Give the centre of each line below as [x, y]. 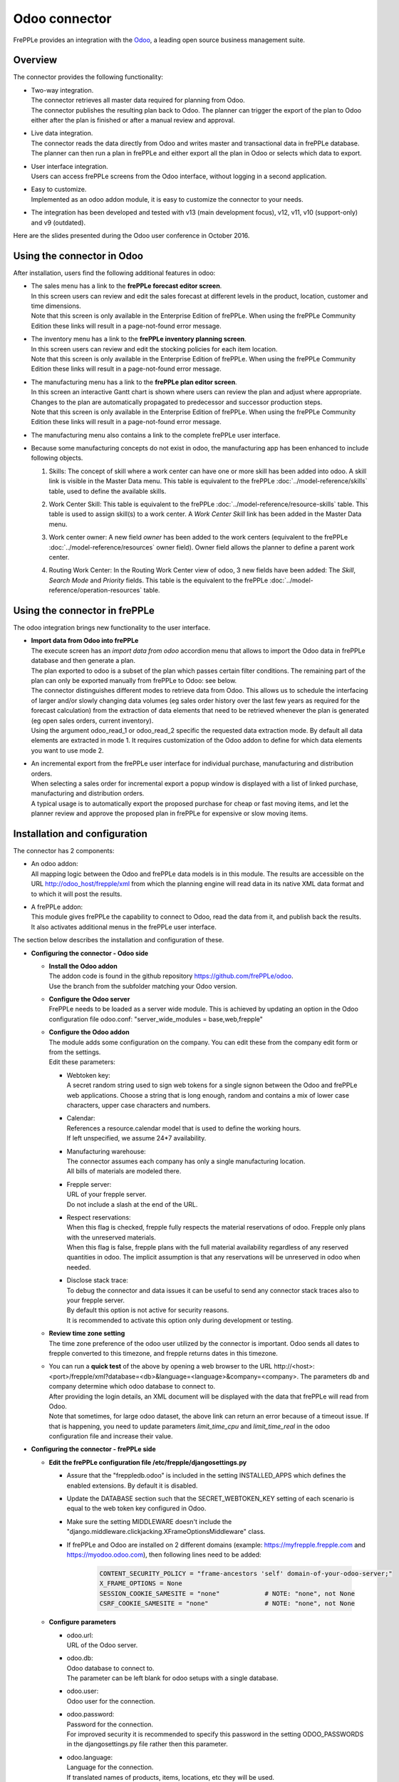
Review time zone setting [87, 1334]
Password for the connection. [110, 1724]
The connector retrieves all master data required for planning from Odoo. [138, 101]
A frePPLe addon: [57, 907]
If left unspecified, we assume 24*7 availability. [136, 1138]
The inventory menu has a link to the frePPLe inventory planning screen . [139, 339]
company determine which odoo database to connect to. [132, 1386]
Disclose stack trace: [97, 1280]
